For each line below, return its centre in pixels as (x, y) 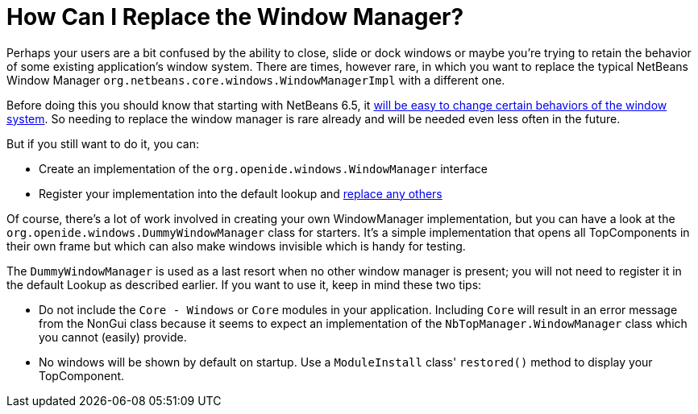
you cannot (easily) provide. (113, 337)
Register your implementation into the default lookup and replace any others (241, 193)
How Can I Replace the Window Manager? (235, 17)
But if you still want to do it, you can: (103, 143)
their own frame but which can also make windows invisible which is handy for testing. (236, 246)
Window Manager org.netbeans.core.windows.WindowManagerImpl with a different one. (256, 80)
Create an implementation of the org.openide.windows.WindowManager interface (263, 168)
